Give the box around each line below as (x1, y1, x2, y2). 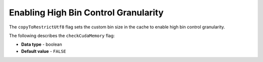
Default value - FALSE (21, 48, 66, 54)
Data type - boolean (21, 41, 62, 48)
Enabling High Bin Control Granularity (9, 7, 164, 18)
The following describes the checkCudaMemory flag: (9, 33, 115, 38)
